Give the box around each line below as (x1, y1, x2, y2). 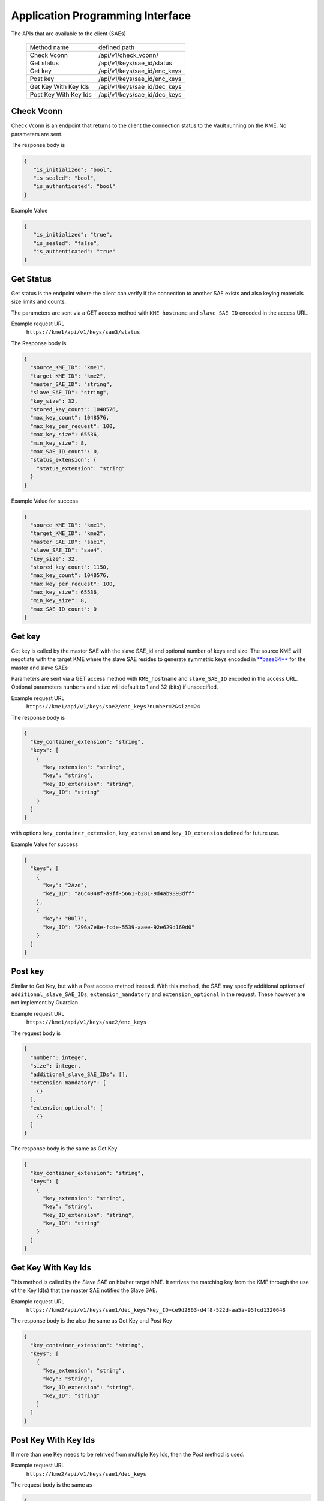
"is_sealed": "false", (33, 240, 100, 246)
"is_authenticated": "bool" (33, 183, 116, 190)
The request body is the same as (11, 1481, 92, 1488)
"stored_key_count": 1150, (30, 563, 110, 570)
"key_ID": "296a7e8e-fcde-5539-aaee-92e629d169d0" (43, 923, 195, 931)
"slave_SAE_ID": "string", (30, 389, 110, 396)
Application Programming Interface (11, 9, 191, 22)
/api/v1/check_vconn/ (98, 51, 159, 59)
